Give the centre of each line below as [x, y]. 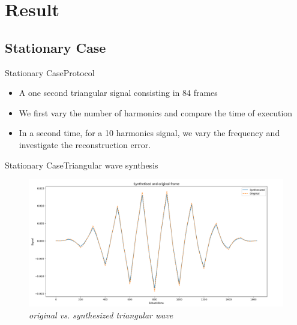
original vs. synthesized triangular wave [101, 315]
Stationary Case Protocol [50, 72]
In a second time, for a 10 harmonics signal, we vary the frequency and [149, 133]
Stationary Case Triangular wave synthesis [82, 165]
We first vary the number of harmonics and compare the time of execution [156, 112]
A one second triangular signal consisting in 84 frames [118, 93]
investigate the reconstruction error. [85, 144]
